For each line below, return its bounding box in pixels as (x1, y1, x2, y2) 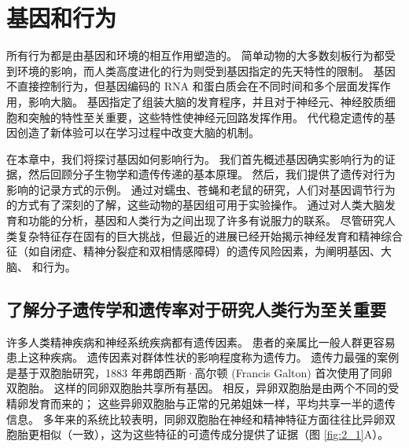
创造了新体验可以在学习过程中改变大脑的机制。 (17, 124, 260, 141)
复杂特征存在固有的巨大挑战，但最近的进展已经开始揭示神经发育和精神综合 (17, 227, 403, 244)
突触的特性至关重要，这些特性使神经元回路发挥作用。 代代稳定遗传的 (28, 108, 385, 125)
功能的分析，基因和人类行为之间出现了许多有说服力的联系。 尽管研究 (28, 212, 385, 229)
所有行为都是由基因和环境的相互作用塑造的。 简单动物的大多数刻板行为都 (6, 47, 385, 64)
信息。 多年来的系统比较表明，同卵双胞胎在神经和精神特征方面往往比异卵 (6, 410, 385, 427)
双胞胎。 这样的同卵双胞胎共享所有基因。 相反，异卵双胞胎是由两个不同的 (6, 380, 389, 396)
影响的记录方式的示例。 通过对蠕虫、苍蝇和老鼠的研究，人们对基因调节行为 (6, 181, 396, 197)
